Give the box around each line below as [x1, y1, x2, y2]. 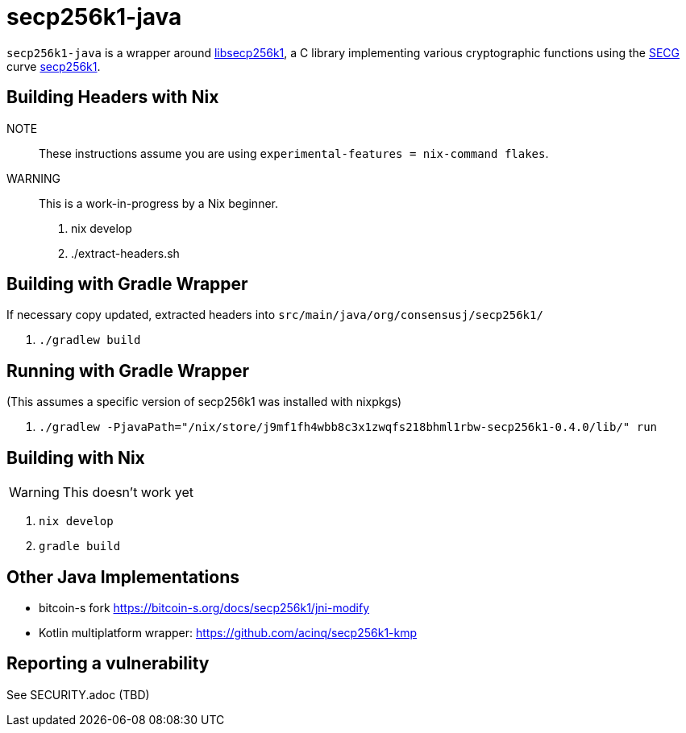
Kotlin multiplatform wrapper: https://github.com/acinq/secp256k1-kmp [39, 625, 418, 640]
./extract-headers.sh [71, 246, 180, 260]
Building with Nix [6, 447, 145, 468]
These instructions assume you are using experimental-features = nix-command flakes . [39, 146, 549, 160]
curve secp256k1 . [6, 59, 101, 73]
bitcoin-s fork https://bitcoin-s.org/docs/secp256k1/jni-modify [39, 600, 370, 615]
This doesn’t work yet [62, 484, 194, 501]
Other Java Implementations [6, 566, 240, 587]
